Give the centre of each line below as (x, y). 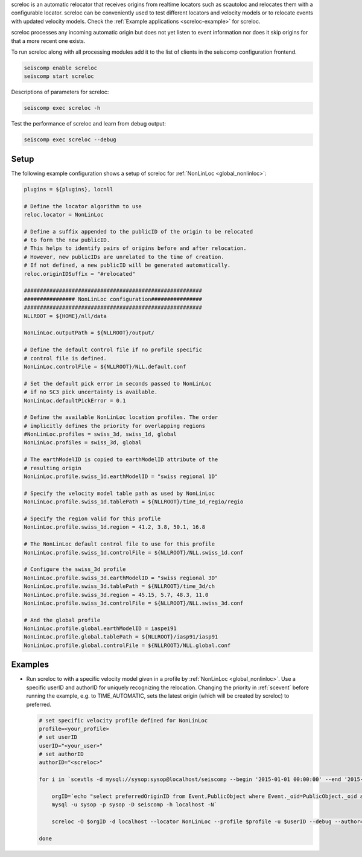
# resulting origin (52, 468)
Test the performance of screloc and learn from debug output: (88, 124)
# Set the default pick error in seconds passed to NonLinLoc (118, 384)
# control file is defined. (65, 358)
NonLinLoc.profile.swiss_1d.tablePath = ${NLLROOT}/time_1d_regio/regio (134, 502)
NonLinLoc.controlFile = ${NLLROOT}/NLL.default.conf (105, 366)
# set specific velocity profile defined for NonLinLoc (123, 720)
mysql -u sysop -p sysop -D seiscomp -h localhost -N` (134, 805)
